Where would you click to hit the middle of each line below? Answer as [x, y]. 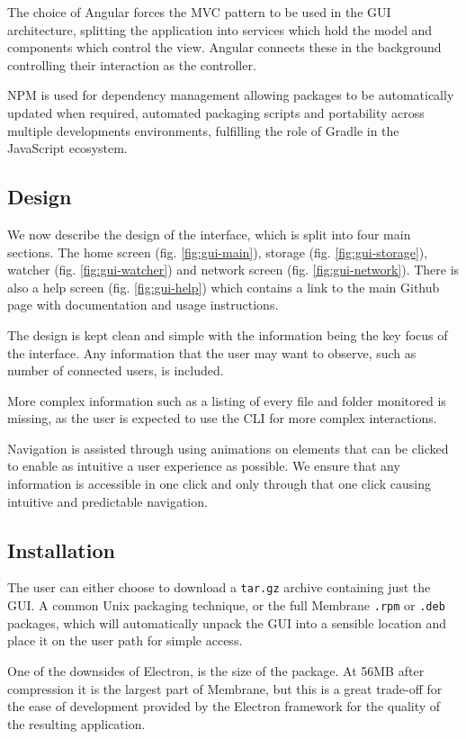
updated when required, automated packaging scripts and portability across [216, 112]
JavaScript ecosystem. [67, 148]
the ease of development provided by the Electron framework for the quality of [224, 706]
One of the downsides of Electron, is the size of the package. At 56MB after [216, 670]
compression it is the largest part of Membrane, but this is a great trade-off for [225, 688]
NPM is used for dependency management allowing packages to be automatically [231, 95]
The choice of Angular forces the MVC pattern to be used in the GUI [199, 12]
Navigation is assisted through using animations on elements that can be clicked [228, 448]
